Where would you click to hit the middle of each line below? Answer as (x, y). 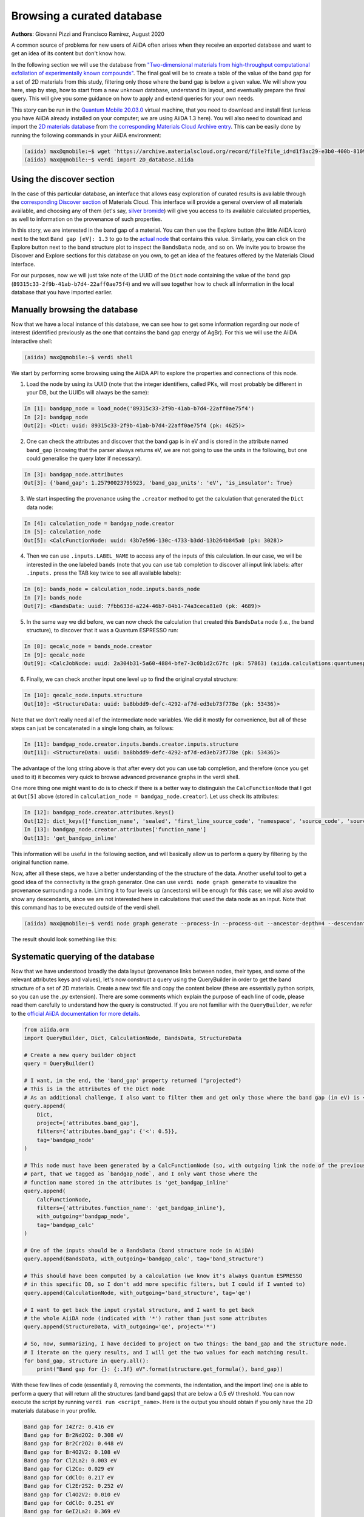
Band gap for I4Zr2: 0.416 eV (69, 1427)
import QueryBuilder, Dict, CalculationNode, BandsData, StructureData (133, 1038)
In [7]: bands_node (53, 597)
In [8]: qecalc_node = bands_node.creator (88, 647)
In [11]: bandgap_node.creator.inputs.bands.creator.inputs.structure (131, 744)
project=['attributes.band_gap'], (88, 1123)
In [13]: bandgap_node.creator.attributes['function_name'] (115, 829)
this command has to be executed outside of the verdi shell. (86, 907)
